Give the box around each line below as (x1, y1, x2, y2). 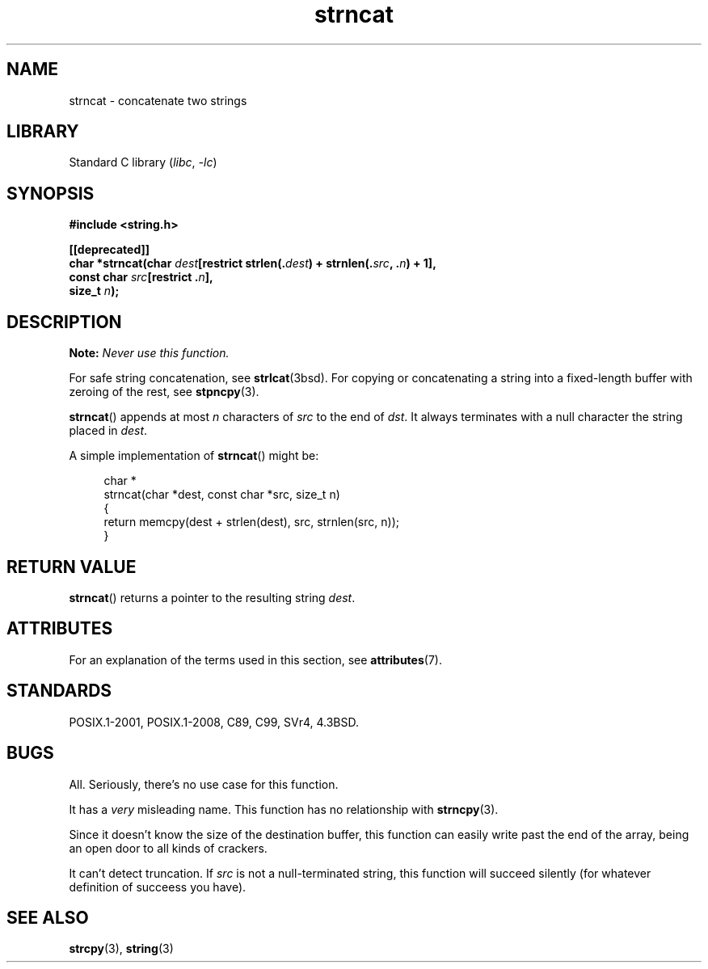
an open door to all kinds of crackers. (69, 841, 268, 855)
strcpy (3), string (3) (69, 942, 174, 956)
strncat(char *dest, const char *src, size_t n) (103, 487, 340, 502)
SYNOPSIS (6, 183, 95, 204)
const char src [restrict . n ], (69, 270, 213, 284)
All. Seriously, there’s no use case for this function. (69, 777, 339, 791)
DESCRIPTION (6, 311, 122, 332)
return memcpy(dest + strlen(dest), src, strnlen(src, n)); (103, 515, 399, 529)
